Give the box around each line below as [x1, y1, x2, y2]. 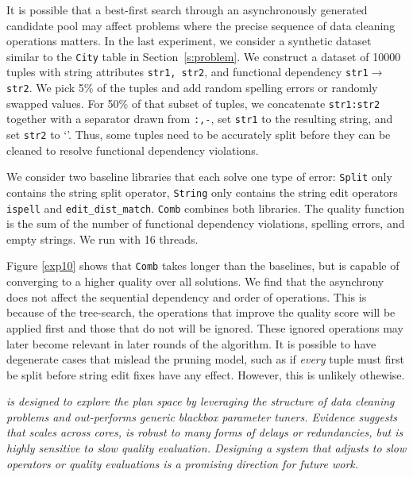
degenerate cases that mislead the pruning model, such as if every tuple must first [6, 351, 404, 367]
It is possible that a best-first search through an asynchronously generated [6, 2, 368, 17]
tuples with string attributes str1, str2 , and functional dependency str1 [6, 63, 369, 80]
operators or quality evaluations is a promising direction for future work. [6, 455, 359, 471]
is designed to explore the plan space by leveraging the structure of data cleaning [6, 393, 395, 410]
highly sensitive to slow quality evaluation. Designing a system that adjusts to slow [6, 440, 407, 456]
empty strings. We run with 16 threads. [6, 230, 199, 247]
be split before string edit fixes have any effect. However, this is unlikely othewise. [6, 366, 405, 383]
